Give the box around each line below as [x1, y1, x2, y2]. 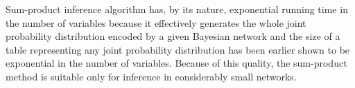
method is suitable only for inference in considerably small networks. [6, 69, 297, 83]
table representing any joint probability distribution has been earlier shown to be [6, 42, 350, 56]
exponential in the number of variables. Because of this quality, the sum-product [6, 56, 347, 70]
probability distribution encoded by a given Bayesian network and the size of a [6, 29, 340, 43]
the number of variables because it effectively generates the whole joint [6, 15, 306, 30]
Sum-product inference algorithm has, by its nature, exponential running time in [6, 2, 348, 16]
